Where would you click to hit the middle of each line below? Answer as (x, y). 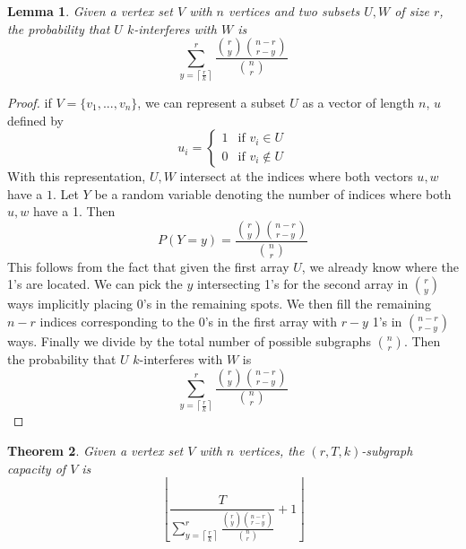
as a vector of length (358, 102)
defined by (36, 120)
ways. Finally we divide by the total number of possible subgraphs (189, 340)
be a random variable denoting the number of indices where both (273, 193)
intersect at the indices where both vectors (296, 176)
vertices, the (272, 450)
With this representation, (77, 176)
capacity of (37, 468)
